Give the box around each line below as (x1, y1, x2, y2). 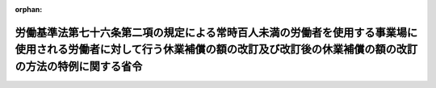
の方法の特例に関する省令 (15, 60, 143, 73)
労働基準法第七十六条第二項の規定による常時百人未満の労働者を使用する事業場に (15, 25, 418, 40)
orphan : (15, 5, 43, 14)
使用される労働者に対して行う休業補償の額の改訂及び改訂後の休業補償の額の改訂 (15, 43, 418, 57)
